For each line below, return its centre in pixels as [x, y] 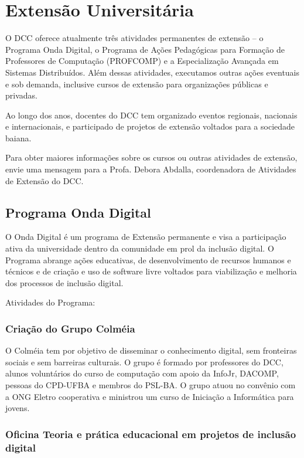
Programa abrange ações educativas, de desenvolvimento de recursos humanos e [148, 259]
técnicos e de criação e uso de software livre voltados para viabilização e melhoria [151, 271]
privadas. [21, 95]
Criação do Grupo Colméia [70, 328]
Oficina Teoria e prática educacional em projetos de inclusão [151, 434]
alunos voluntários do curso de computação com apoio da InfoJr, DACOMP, [142, 373]
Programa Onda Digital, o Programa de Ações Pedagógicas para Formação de [145, 49]
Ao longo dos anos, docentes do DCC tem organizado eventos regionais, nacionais [151, 115]
